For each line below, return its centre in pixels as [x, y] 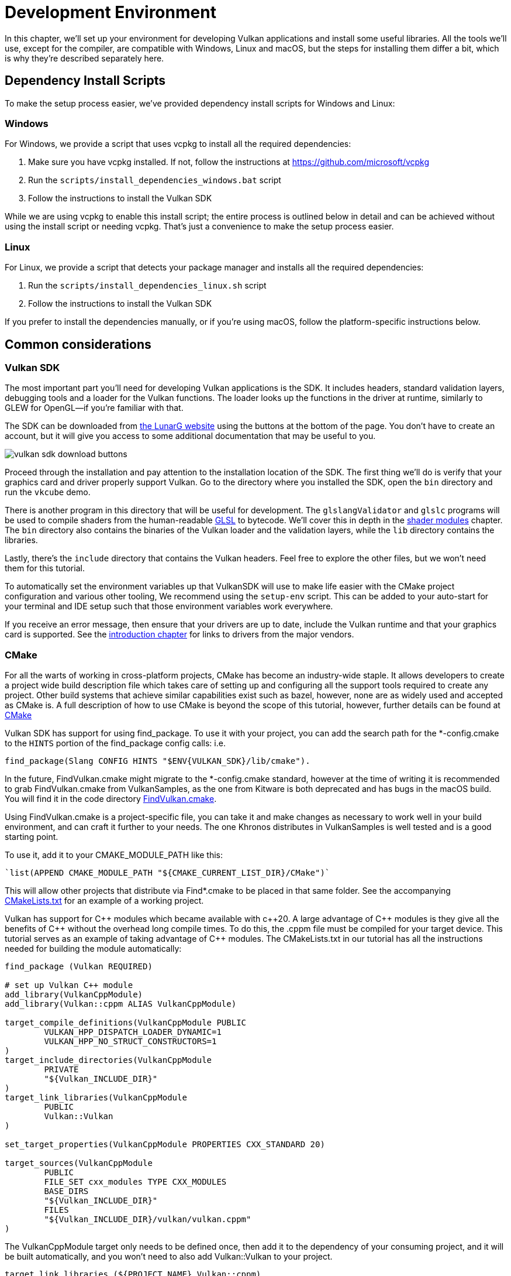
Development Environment [111, 12]
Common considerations [78, 344]
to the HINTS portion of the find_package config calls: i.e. [115, 743]
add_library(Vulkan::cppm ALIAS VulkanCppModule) [121, 1004]
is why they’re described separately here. [84, 58]
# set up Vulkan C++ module [69, 985]
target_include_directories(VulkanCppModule [108, 1060]
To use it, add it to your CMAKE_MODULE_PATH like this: [114, 855]
